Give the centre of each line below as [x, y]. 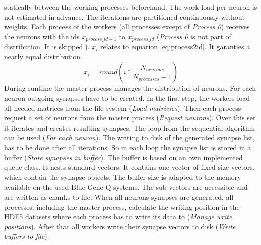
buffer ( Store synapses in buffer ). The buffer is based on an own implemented [123, 157]
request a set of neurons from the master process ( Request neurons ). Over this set [130, 118]
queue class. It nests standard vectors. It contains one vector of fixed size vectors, [129, 167]
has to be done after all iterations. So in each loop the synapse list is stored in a [128, 147]
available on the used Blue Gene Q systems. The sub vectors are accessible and [126, 187]
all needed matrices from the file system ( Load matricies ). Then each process [123, 108]
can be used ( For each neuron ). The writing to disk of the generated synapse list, [129, 137]
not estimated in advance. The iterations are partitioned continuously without [124, 16]
